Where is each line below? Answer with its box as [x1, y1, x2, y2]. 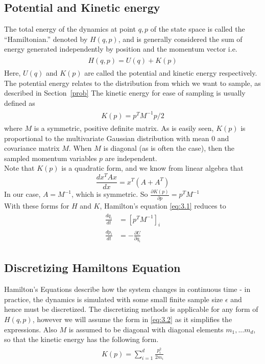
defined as [4, 97, 35, 108]
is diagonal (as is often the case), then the [103, 143, 235, 153]
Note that [4, 163, 35, 173]
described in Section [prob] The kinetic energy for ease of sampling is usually [4, 87, 246, 98]
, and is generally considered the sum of [118, 33, 243, 44]
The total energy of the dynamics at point [4, 24, 136, 34]
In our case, [4, 189, 41, 199]
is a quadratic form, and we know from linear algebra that [61, 163, 244, 173]
